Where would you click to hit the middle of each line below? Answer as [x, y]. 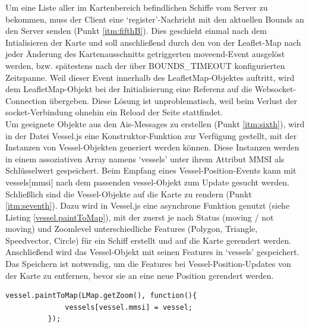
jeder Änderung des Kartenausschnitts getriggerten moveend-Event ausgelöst [145, 54]
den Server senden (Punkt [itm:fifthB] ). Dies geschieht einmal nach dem [136, 31]
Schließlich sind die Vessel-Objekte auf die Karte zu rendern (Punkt [129, 194]
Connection [26, 100]
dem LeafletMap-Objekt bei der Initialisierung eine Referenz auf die [129, 89]
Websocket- [275, 89]
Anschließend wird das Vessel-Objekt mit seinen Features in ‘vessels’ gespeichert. [152, 252]
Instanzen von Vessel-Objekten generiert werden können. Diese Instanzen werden [152, 147]
